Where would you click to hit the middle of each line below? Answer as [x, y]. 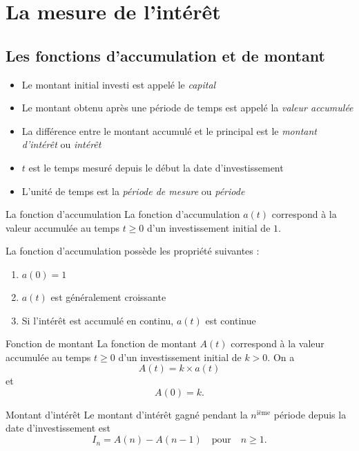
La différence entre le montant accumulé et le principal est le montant [169, 130]
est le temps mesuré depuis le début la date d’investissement [156, 167]
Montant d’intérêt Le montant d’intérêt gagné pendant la [127, 414]
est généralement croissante [108, 296]
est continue [231, 320]
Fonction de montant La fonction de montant [101, 343]
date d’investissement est [58, 428]
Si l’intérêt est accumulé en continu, [98, 320]
